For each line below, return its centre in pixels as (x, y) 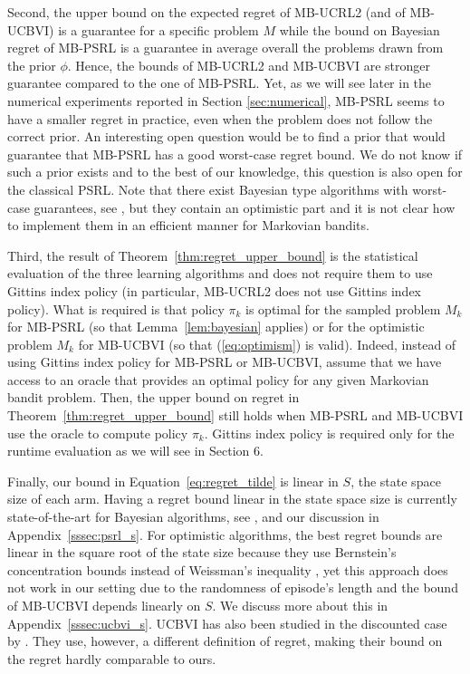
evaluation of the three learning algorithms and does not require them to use (220, 273)
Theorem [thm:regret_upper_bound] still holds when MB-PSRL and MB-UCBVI (235, 415)
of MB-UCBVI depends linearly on (104, 605)
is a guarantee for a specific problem (158, 29)
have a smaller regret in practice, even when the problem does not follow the (220, 118)
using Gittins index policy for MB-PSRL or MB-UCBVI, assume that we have (225, 362)
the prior (32, 65)
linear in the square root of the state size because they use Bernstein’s (202, 552)
